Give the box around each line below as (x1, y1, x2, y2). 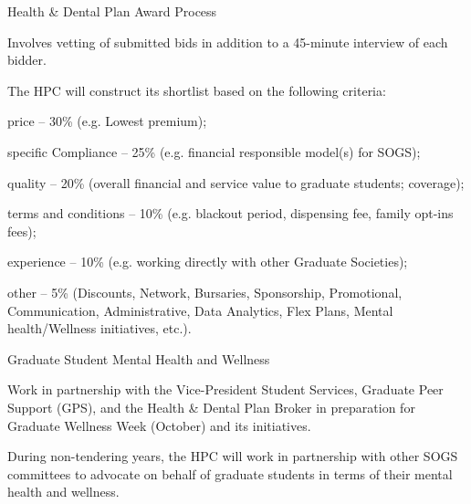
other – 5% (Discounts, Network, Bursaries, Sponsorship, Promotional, (7, 282, 403, 301)
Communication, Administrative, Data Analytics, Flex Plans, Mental (7, 300, 393, 320)
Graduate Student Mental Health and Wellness (7, 349, 270, 368)
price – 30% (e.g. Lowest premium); (7, 111, 207, 131)
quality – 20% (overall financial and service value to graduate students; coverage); (7, 173, 465, 192)
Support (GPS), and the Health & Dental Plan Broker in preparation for (7, 397, 415, 416)
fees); (7, 221, 37, 240)
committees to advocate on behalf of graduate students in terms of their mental (7, 464, 453, 483)
